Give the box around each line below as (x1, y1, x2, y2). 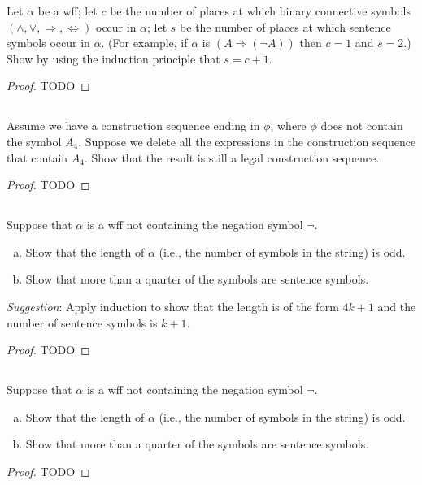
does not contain (320, 117, 403, 134)
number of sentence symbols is (7, 314, 158, 331)
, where (270, 117, 307, 134)
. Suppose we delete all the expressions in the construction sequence (78, 132, 416, 149)
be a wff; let (37, 2, 98, 19)
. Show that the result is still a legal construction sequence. (84, 149, 380, 166)
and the (377, 297, 416, 314)
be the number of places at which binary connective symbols (110, 2, 411, 19)
